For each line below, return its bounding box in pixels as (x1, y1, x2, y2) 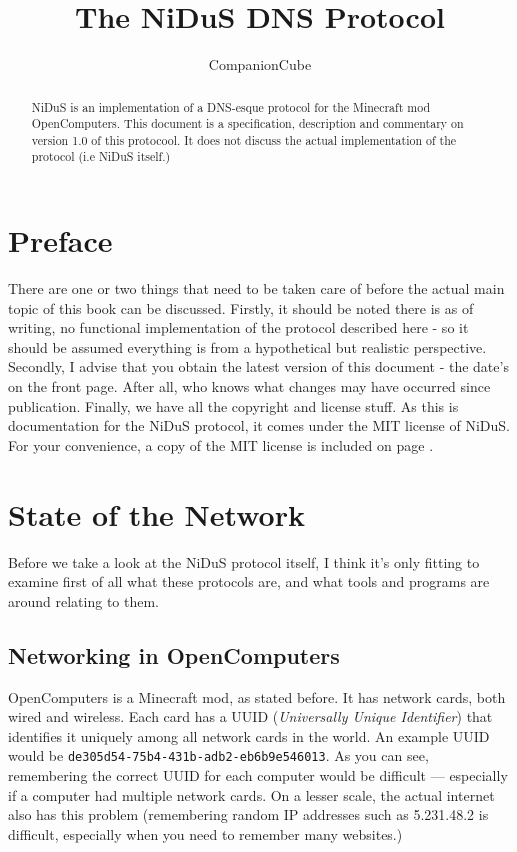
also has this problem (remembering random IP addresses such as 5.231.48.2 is (8, 804, 489, 825)
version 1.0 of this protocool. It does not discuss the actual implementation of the (31, 131, 457, 148)
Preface (8, 220, 113, 261)
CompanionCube (208, 54, 312, 75)
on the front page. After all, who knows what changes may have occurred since (8, 376, 491, 397)
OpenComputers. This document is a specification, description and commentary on (31, 115, 464, 132)
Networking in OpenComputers (8, 639, 340, 670)
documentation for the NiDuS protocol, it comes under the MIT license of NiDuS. (8, 415, 510, 436)
